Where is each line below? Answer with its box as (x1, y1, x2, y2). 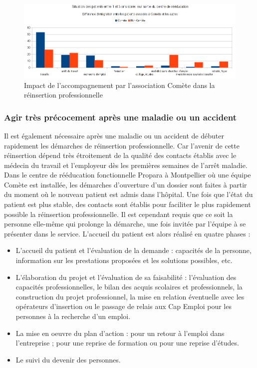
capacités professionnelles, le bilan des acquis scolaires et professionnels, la (15, 281, 243, 292)
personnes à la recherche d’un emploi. (15, 311, 131, 321)
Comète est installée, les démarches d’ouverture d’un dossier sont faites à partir (4, 179, 247, 189)
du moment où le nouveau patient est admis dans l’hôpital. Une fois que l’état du (4, 189, 253, 199)
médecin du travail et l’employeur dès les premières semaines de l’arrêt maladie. (4, 159, 248, 170)
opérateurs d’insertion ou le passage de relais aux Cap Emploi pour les (15, 301, 232, 311)
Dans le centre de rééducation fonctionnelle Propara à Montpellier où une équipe (4, 169, 251, 180)
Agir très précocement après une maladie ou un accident (4, 110, 237, 123)
